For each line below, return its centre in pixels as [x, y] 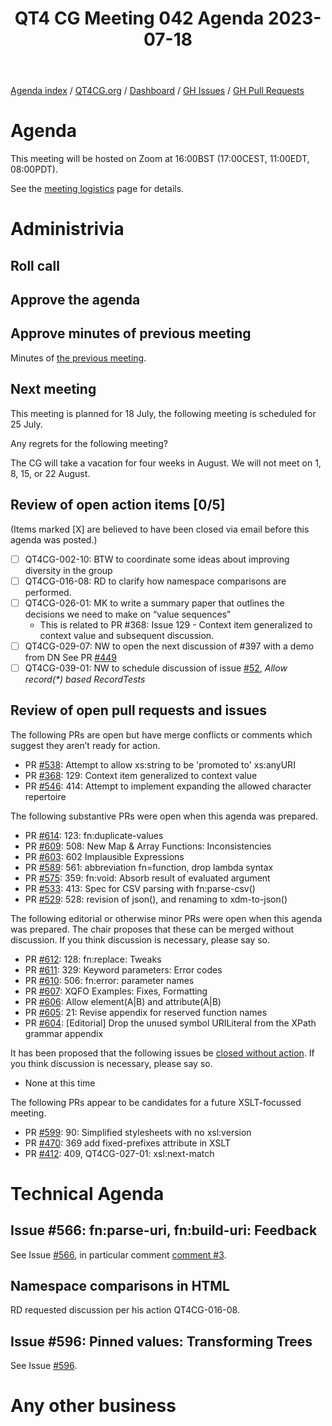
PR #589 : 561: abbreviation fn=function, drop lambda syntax [149, 867]
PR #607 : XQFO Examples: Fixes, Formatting [116, 991]
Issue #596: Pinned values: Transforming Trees [161, 1341]
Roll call [35, 265]
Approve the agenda [75, 300]
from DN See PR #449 [70, 657]
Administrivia [67, 229]
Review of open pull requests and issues [138, 710]
